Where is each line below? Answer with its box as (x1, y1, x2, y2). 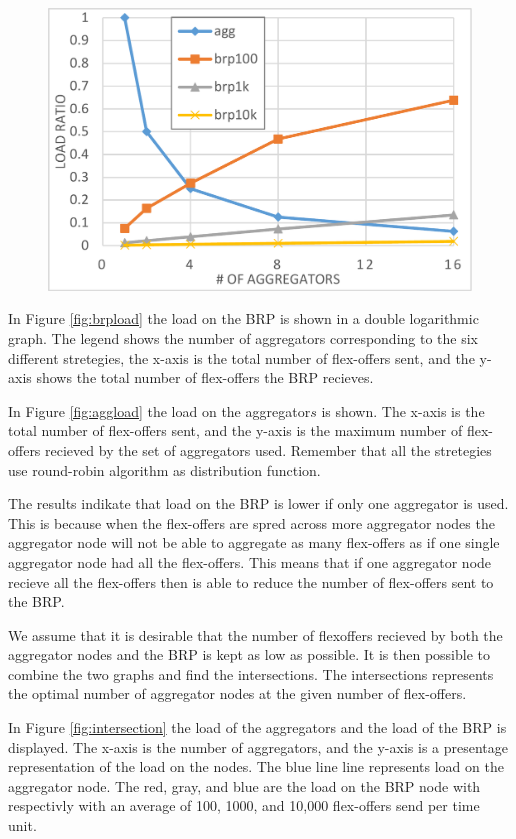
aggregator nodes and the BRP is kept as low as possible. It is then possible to (8, 644, 490, 665)
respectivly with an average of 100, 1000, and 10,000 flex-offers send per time (8, 795, 480, 816)
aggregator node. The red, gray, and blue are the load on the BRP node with (8, 775, 481, 796)
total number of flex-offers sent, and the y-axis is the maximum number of (8, 420, 463, 441)
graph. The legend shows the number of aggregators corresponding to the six (8, 327, 479, 348)
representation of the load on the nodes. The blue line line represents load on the (8, 756, 504, 777)
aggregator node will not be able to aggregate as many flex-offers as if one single (8, 532, 500, 553)
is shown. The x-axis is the (321, 400, 485, 421)
